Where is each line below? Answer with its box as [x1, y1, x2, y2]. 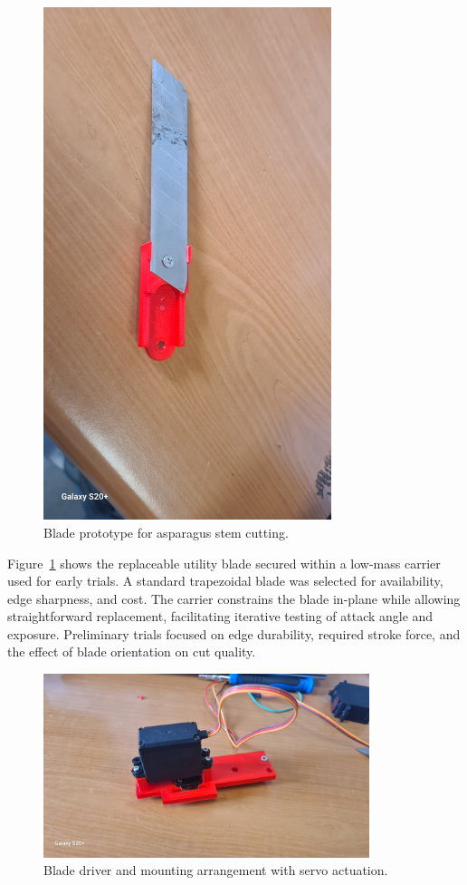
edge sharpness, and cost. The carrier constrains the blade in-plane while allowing [7, 588, 461, 608]
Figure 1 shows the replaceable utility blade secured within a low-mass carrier [7, 553, 441, 572]
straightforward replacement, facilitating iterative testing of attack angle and [7, 607, 434, 626]
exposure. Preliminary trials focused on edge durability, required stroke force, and [7, 624, 461, 643]
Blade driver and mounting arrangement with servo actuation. [43, 861, 388, 880]
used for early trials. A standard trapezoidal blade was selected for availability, [7, 571, 443, 590]
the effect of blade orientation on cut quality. [7, 642, 256, 661]
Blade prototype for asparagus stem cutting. [43, 522, 289, 541]
